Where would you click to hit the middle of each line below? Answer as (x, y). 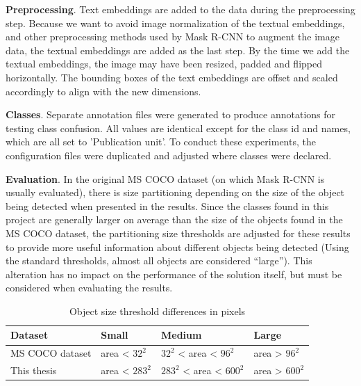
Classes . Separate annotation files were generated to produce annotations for (171, 114)
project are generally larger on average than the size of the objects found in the (174, 219)
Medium (181, 335)
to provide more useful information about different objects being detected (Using (177, 247)
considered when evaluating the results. (89, 288)
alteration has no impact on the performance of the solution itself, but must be (174, 274)
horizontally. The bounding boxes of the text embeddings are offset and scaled (172, 77)
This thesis (34, 370)
